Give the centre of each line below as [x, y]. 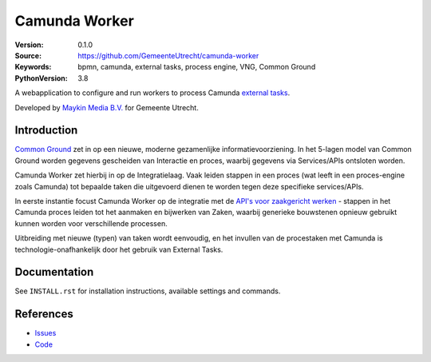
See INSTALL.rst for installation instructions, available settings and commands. [148, 291]
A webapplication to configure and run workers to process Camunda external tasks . [152, 93]
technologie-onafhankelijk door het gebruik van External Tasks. [119, 249]
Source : [28, 55]
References [44, 314]
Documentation [54, 272]
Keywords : [33, 67]
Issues [45, 333]
